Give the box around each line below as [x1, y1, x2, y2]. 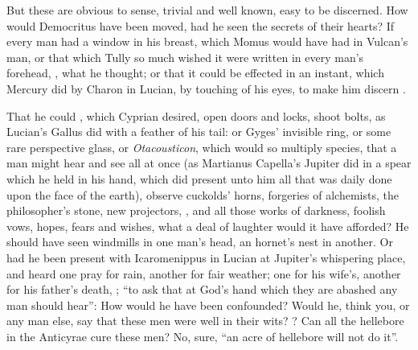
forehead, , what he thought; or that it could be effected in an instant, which [6, 64, 384, 81]
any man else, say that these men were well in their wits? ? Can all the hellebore [6, 312, 404, 329]
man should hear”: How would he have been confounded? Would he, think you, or [6, 296, 410, 313]
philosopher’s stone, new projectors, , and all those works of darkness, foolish [6, 202, 386, 219]
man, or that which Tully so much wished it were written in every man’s [6, 48, 364, 65]
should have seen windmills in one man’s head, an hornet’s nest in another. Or [6, 233, 393, 250]
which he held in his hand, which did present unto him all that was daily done [6, 170, 392, 187]
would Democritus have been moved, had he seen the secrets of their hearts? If [6, 17, 395, 34]
